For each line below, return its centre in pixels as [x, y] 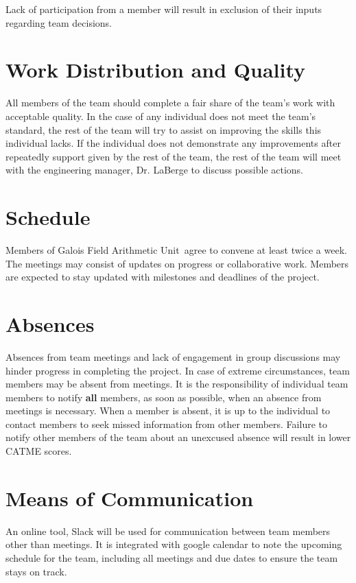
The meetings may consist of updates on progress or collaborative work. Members [177, 263]
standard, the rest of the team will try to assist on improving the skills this [164, 129]
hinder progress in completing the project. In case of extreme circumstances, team [178, 370]
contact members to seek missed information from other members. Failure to [166, 424]
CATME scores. [39, 451]
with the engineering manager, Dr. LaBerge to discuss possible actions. [155, 170]
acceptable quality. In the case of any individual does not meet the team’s [161, 116]
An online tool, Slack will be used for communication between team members [168, 531]
